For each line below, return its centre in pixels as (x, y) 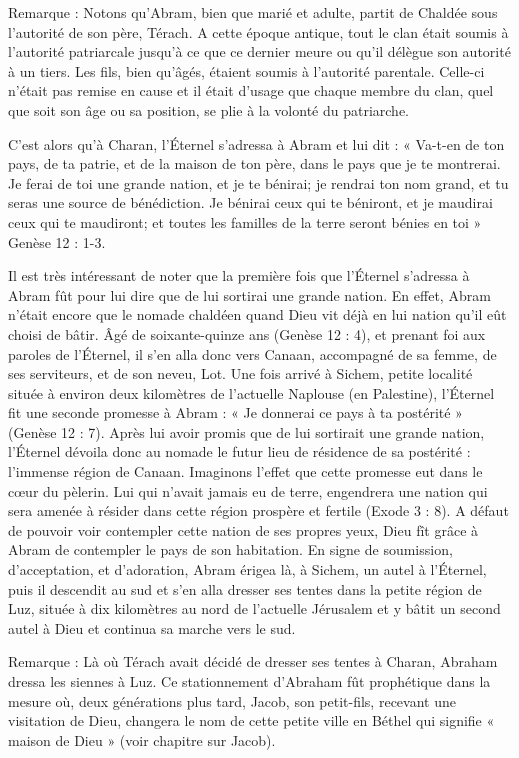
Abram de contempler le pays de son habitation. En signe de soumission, (230, 549)
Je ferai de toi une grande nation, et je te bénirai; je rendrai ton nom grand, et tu (258, 182)
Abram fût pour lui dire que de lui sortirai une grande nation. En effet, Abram (249, 294)
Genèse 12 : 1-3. (57, 241)
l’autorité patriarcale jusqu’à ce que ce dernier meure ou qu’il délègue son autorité (259, 51)
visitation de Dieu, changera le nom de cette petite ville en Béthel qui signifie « (251, 720)
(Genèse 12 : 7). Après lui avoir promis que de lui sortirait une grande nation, (246, 431)
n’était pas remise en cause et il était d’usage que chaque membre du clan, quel (251, 90)
